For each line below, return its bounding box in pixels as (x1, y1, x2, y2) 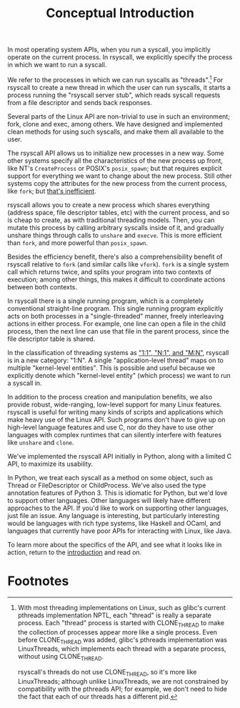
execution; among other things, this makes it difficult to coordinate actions (7, 275, 226, 284)
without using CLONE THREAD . (17, 652, 104, 662)
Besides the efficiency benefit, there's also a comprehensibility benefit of (7, 252, 223, 261)
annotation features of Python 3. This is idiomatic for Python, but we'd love (7, 488, 228, 497)
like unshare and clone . (7, 438, 74, 447)
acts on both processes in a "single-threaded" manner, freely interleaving (7, 311, 224, 320)
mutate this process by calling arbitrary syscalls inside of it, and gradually (7, 223, 224, 231)
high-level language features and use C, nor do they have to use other (7, 423, 214, 432)
